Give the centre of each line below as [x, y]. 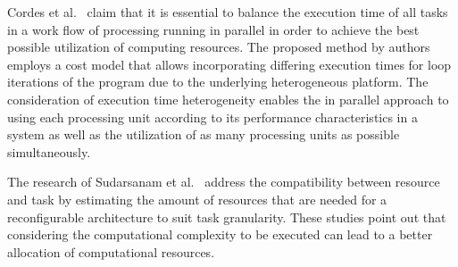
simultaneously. [49, 151]
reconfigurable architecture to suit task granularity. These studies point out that [227, 217]
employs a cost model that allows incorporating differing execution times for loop [229, 64]
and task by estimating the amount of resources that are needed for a [197, 199]
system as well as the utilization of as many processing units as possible [204, 134]
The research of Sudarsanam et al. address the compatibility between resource [224, 182]
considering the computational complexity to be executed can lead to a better [220, 234]
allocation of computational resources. [111, 251]
